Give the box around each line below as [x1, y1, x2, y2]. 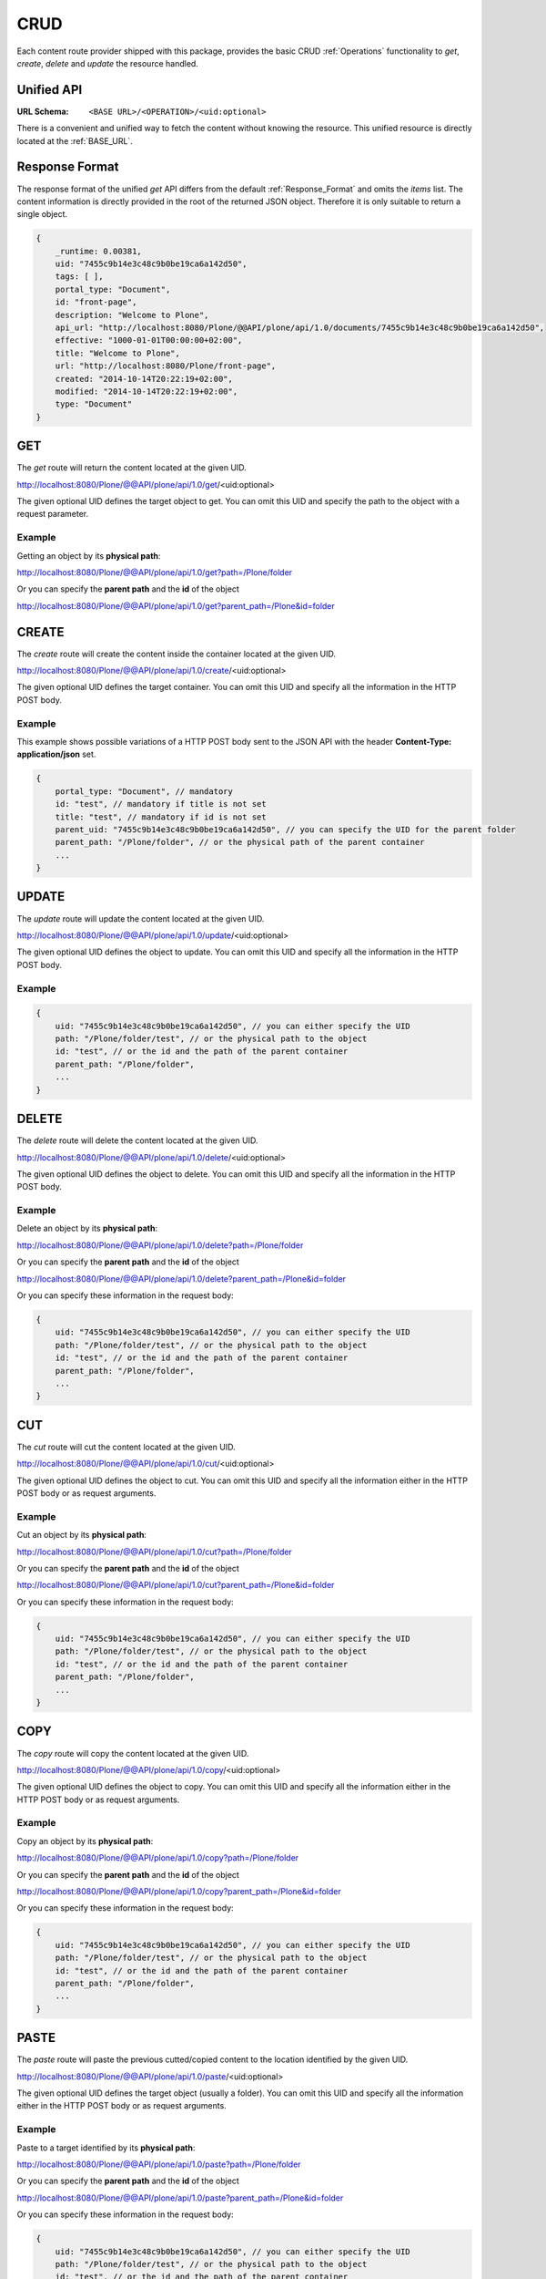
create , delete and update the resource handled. [16, 57, 199, 68]
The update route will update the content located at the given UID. [16, 913, 265, 924]
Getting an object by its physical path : [16, 550, 161, 561]
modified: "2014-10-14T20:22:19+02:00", [55, 386, 238, 397]
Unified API [16, 82, 83, 98]
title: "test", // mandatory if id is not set [55, 811, 268, 822]
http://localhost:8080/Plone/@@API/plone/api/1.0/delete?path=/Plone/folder [16, 1240, 304, 1251]
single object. [16, 209, 68, 220]
